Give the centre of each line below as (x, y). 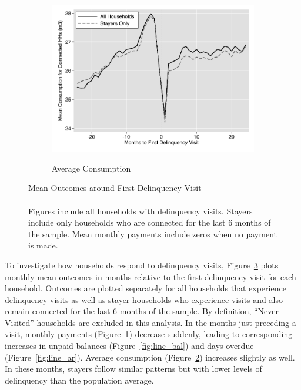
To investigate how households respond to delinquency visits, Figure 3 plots (142, 265)
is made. (43, 245)
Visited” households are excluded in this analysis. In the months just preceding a (150, 322)
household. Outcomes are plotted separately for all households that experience (146, 288)
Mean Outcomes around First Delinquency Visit (115, 188)
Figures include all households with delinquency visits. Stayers (141, 211)
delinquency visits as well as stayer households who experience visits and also (144, 299)
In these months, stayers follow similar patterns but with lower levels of (133, 369)
